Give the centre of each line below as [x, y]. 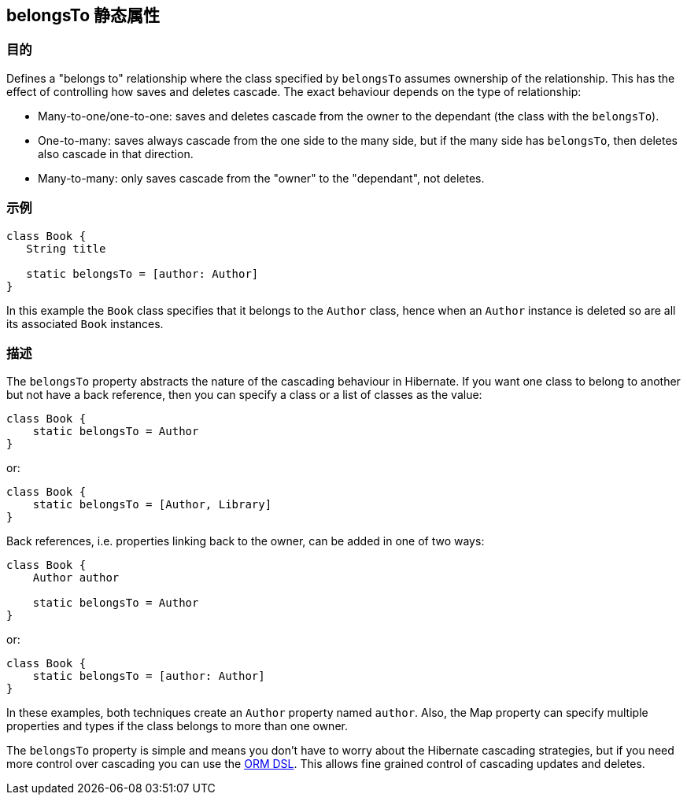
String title [66, 248]
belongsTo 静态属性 [83, 15]
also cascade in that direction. [116, 153]
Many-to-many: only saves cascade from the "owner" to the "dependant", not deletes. [261, 178]
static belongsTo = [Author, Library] [152, 505]
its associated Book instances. [85, 323]
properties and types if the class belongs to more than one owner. [177, 726]
